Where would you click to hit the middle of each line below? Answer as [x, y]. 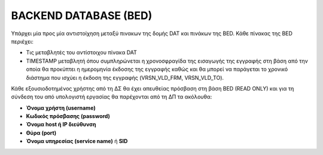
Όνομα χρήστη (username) [61, 108]
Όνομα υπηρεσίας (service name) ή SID [77, 141]
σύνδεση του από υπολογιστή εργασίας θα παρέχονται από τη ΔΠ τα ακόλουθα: [112, 97]
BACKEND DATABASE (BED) [82, 15]
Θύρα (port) [41, 133]
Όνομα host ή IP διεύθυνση [61, 125]
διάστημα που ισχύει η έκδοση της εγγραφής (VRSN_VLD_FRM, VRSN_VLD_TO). [125, 77]
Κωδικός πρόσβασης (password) [68, 116]
